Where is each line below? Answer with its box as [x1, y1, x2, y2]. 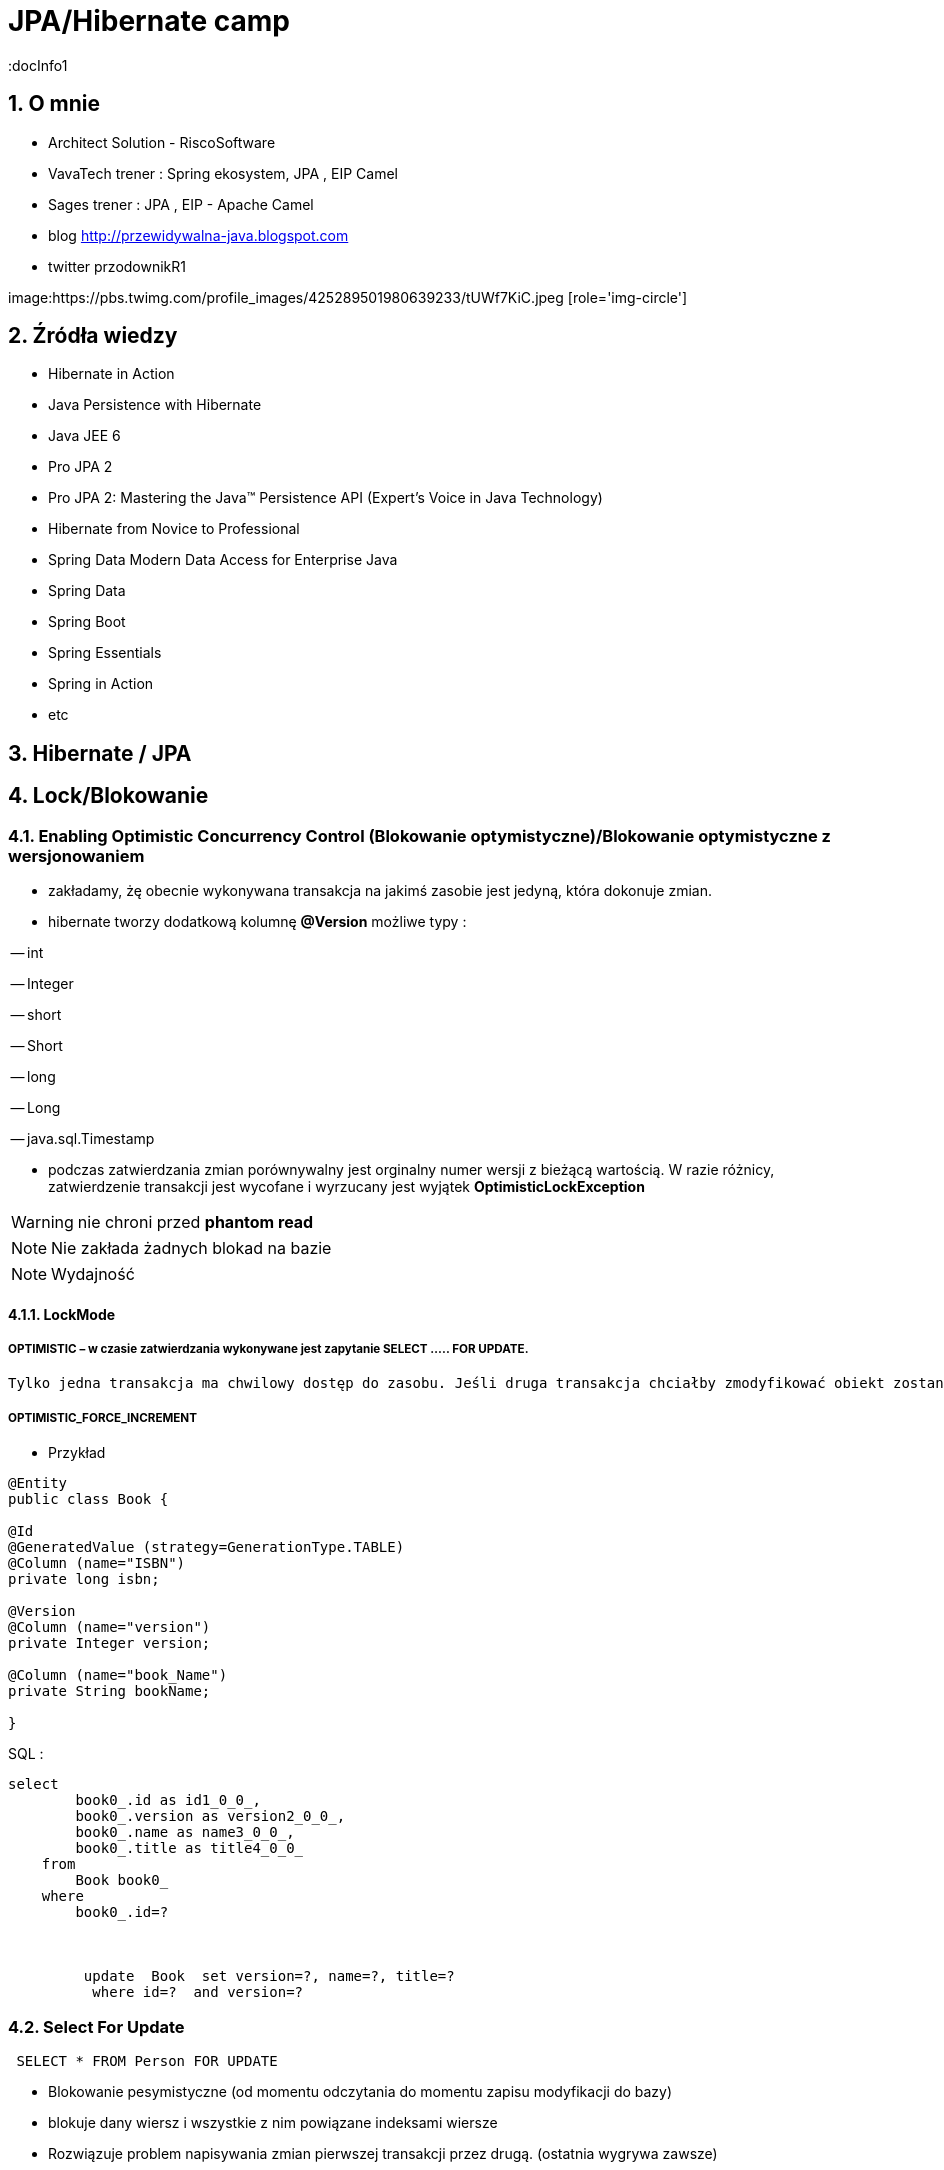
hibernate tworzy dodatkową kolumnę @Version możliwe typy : [48, 913, 467, 931]
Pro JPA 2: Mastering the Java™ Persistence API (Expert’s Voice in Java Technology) [48, 489, 603, 507]
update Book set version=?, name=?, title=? [83, 1968, 455, 1985]
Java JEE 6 [48, 427, 121, 445]
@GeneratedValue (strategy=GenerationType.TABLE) [8, 1539, 405, 1556]
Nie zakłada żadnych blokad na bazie [51, 1238, 332, 1259]
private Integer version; [8, 1635, 211, 1652]
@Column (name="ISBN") [8, 1555, 186, 1572]
